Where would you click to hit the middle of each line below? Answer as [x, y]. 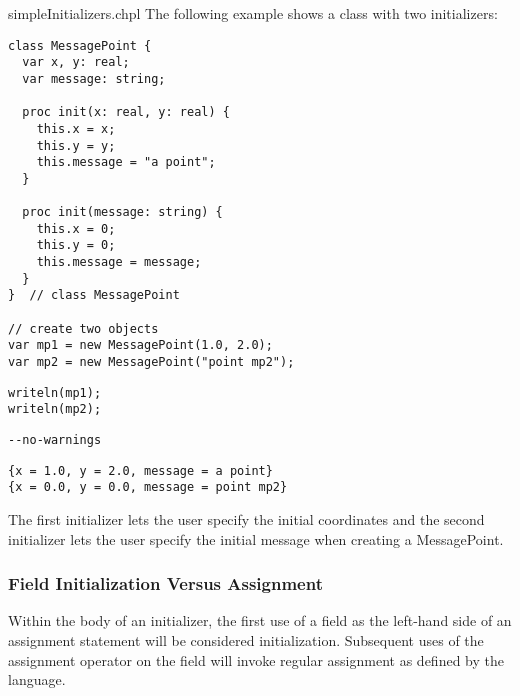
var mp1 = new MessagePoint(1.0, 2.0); [140, 345]
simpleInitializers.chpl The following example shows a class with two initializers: [253, 13]
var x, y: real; [76, 62]
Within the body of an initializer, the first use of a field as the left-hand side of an [260, 620]
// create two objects [83, 328]
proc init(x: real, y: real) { [126, 112]
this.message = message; [119, 262]
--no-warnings [55, 440]
